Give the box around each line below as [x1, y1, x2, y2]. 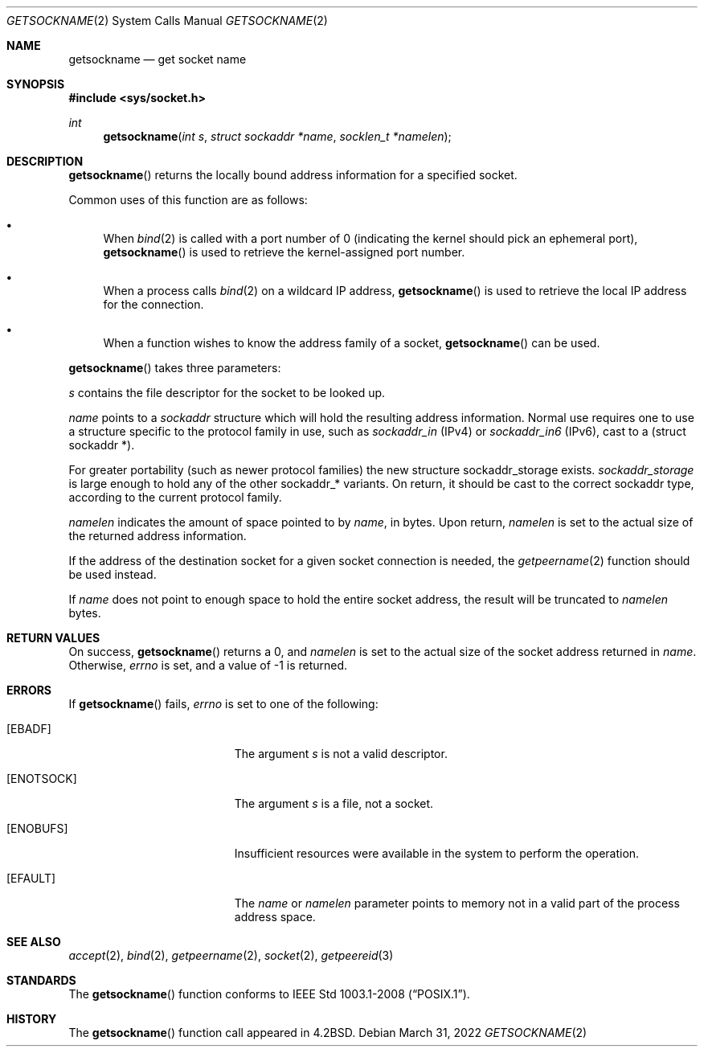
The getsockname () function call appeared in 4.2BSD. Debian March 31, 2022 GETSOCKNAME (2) [68, 1026, 587, 1039]
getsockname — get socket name [68, 52, 247, 66]
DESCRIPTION [6, 154, 84, 168]
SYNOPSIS [6, 77, 65, 91]
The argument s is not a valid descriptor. [234, 747, 448, 760]
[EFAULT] [6, 871, 56, 885]
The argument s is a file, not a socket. [234, 797, 434, 810]
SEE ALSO [6, 935, 61, 949]
